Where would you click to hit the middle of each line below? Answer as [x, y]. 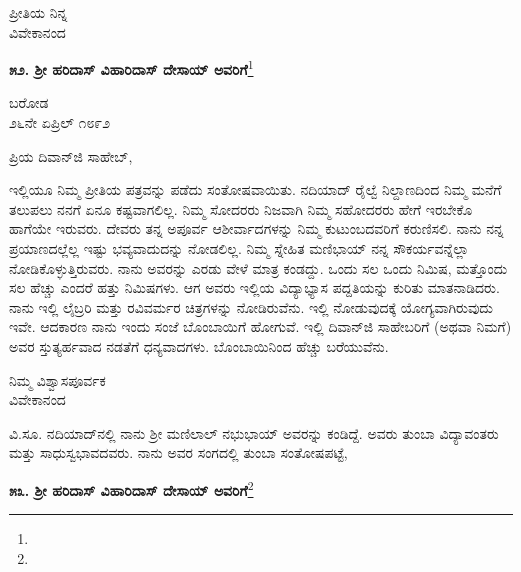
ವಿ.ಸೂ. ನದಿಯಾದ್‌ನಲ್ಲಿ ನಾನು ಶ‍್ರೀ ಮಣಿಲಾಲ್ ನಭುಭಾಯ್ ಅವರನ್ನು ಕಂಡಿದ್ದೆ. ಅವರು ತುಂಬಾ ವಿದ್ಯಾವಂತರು [254, 432]
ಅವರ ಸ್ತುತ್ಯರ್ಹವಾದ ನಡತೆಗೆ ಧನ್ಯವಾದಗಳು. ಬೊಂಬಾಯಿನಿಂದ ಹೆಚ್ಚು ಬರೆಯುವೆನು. [199, 345]
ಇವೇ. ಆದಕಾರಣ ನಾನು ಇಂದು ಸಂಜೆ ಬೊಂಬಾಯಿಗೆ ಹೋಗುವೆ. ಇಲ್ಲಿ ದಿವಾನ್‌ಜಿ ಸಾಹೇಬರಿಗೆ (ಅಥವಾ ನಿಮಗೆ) [260, 326]
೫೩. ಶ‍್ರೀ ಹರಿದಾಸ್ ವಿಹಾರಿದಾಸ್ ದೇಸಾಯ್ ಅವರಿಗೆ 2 [131, 488]
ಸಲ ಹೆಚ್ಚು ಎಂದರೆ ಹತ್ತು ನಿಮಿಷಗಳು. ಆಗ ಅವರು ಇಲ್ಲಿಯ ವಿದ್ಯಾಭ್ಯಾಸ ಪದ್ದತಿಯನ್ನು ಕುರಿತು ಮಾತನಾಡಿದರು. [254, 287]
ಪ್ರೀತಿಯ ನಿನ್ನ [38, 12]
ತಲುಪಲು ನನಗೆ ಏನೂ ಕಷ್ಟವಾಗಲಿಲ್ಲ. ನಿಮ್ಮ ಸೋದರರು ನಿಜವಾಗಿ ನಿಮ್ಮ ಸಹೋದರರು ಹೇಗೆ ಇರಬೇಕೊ [241, 208]
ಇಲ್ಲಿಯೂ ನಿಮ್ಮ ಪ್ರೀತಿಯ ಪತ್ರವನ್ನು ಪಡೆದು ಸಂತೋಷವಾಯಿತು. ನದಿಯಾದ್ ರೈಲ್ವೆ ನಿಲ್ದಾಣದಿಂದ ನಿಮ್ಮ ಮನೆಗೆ [255, 189]
